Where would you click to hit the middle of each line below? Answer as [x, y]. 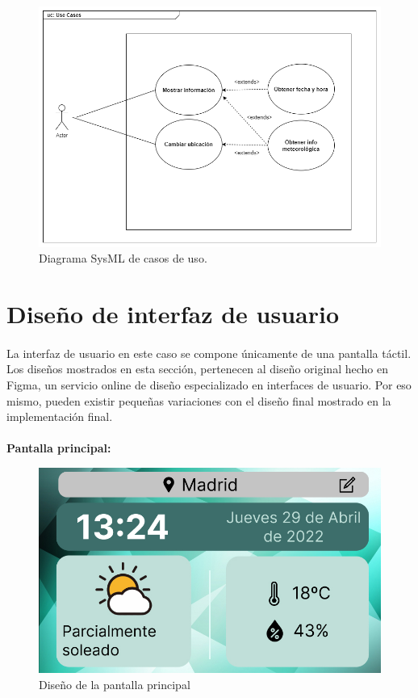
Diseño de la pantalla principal [115, 684]
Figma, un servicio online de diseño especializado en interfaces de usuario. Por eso [209, 384]
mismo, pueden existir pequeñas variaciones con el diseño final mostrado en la [199, 400]
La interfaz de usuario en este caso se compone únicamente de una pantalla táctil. [209, 353]
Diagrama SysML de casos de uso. [123, 258]
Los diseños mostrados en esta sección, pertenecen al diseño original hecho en [197, 369]
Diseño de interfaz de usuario [173, 313]
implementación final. [60, 416]
